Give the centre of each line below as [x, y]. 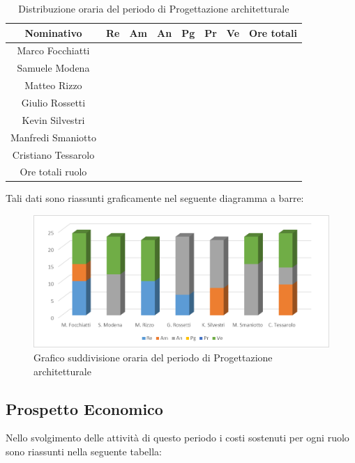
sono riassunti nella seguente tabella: [84, 451]
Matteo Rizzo [53, 85]
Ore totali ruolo [53, 172]
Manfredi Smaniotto [53, 137]
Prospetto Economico [84, 408]
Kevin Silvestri [53, 119]
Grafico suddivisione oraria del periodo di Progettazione [153, 357]
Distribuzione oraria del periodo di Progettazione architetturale [154, 8]
